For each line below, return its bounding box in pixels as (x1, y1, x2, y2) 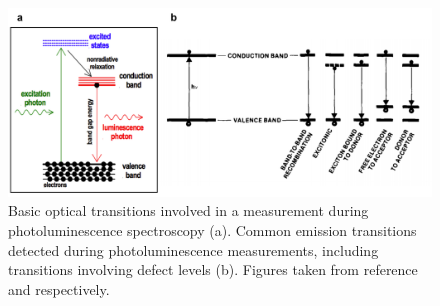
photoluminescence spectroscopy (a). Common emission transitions (8, 220, 417, 240)
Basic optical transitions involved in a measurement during (8, 200, 369, 221)
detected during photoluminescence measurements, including (8, 239, 379, 260)
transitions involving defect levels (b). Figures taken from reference (8, 259, 418, 280)
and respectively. (8, 278, 110, 299)
